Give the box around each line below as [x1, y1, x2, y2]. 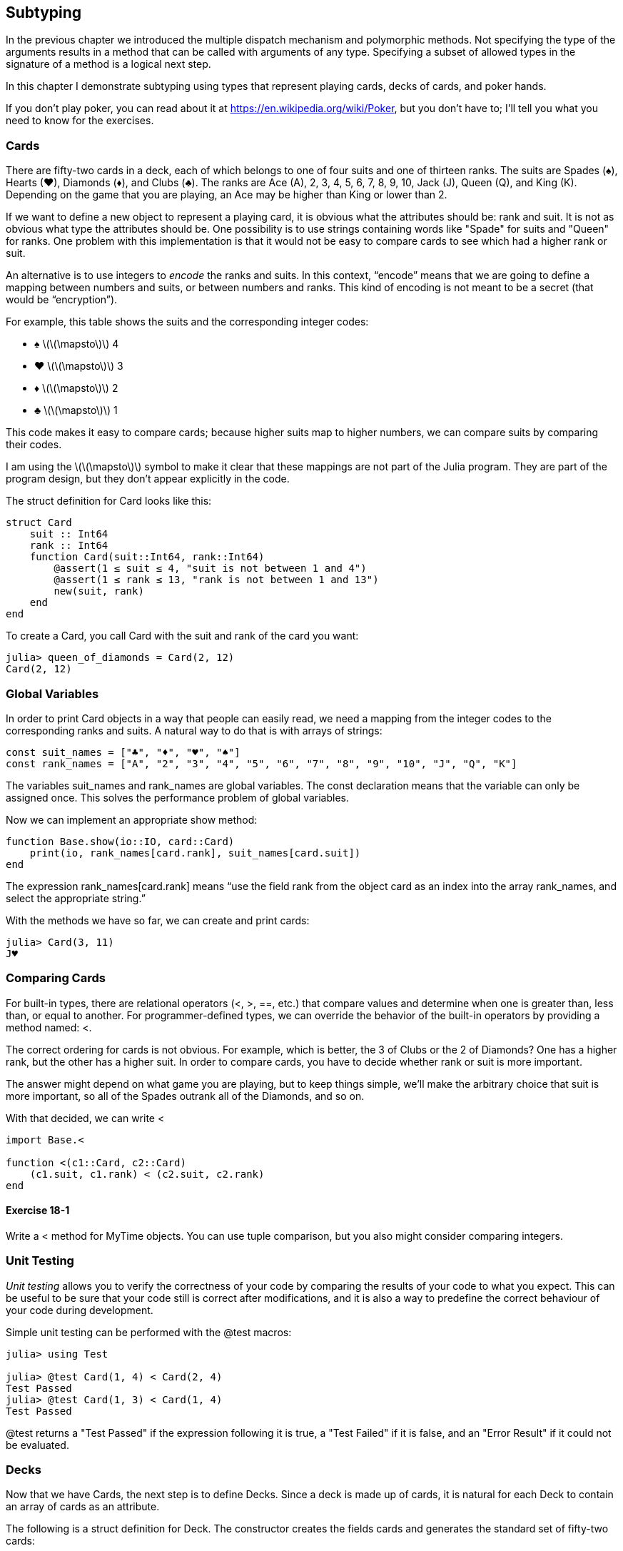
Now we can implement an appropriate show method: [6, 813, 258, 826]
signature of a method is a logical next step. [6, 58, 211, 71]
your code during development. [6, 1303, 153, 1316]
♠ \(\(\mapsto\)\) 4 [34, 338, 119, 350]
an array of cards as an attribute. [6, 1500, 160, 1513]
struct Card [6, 517, 72, 529]
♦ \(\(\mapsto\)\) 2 [34, 382, 118, 395]
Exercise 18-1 [6, 1204, 70, 1217]
